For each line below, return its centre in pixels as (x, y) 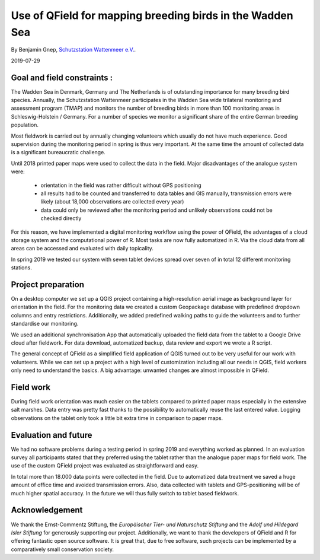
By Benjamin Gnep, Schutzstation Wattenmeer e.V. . (73, 50)
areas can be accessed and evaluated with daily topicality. (82, 249)
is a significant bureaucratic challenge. (58, 152)
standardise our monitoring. (45, 324)
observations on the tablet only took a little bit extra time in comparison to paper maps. (117, 418)
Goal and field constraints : (62, 77)
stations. (21, 268)
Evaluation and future (52, 435)
